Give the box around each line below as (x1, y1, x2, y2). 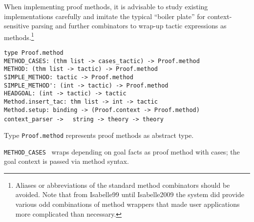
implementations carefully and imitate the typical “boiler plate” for (4, 11, 206, 21)
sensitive (4, 21, 29, 31)
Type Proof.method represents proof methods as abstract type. (4, 130, 194, 140)
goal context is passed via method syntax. (4, 156, 129, 166)
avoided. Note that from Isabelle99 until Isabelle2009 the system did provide (15, 189, 245, 200)
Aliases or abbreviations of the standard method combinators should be (15, 179, 230, 190)
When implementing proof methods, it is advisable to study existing (4, 1, 208, 11)
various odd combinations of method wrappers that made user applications (15, 199, 240, 209)
